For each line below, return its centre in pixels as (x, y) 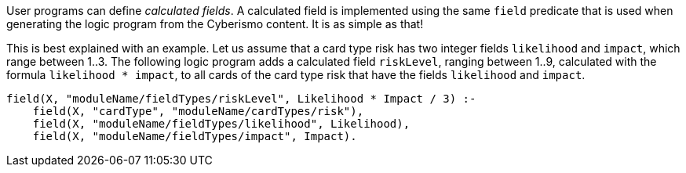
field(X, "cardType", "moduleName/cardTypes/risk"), (198, 111)
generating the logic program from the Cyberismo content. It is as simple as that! (215, 24)
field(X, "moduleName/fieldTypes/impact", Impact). (195, 136)
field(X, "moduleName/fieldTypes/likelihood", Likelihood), (221, 124)
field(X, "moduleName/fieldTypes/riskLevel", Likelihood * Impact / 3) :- (241, 99)
